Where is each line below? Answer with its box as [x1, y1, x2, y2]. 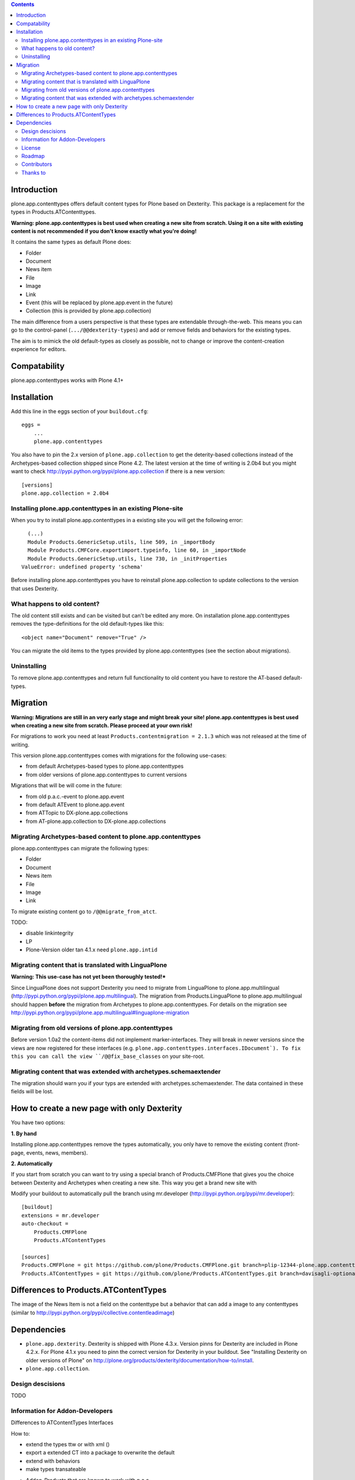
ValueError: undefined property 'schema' [21, 564, 143, 570]
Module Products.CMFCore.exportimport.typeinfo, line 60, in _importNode [27, 547, 246, 554]
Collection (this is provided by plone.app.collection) [25, 307, 151, 314]
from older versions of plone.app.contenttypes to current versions [25, 771, 188, 778]
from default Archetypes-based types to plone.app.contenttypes [25, 762, 184, 770]
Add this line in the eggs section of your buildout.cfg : [11, 407, 149, 414]
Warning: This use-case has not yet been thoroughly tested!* [11, 973, 166, 980]
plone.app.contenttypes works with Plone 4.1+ [11, 377, 124, 384]
